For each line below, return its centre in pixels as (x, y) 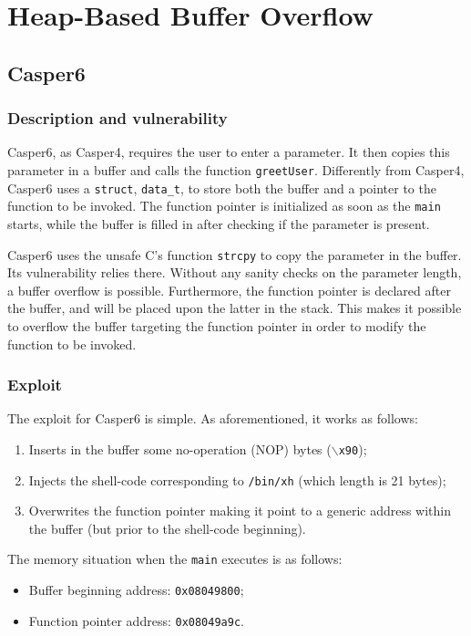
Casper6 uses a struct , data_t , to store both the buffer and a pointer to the (222, 188)
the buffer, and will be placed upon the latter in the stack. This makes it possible (235, 308)
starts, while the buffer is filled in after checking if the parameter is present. (219, 223)
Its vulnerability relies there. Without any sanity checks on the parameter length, (235, 272)
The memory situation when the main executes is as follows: (175, 559)
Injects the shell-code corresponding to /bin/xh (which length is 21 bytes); (237, 480)
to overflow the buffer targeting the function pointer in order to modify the (217, 325)
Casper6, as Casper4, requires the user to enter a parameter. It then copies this (229, 152)
